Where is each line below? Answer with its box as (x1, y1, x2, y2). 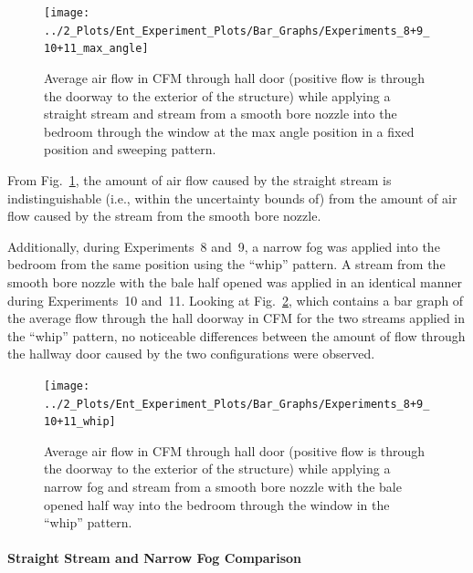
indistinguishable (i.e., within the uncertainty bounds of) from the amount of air (7, 188, 457, 207)
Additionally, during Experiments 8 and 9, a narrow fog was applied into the (7, 236, 440, 255)
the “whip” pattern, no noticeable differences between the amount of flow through (7, 326, 466, 345)
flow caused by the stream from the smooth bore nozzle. (7, 206, 321, 225)
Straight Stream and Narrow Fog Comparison (7, 548, 302, 568)
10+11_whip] (44, 415, 116, 429)
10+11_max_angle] (44, 42, 149, 56)
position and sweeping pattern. (44, 140, 216, 159)
